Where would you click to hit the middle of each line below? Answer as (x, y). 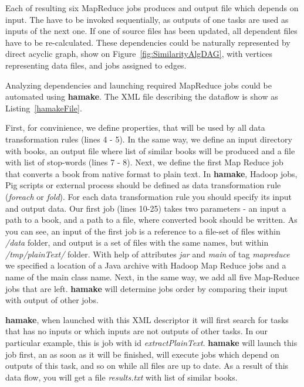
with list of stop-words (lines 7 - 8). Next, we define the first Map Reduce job (144, 162)
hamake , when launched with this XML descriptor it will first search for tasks (147, 319)
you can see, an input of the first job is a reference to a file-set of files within (143, 231)
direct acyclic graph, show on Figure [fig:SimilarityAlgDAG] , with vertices (139, 54)
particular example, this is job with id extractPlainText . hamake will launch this (151, 343)
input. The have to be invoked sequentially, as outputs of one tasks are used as (147, 19)
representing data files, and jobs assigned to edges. (96, 65)
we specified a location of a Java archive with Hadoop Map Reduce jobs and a (146, 265)
